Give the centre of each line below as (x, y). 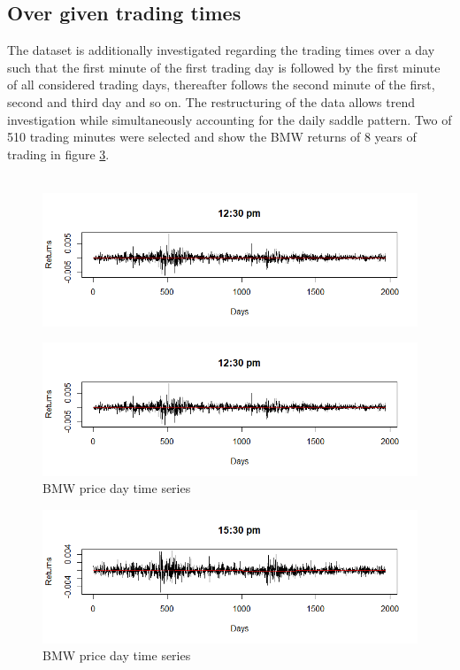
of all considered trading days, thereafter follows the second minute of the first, (221, 85)
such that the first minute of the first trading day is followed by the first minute (224, 67)
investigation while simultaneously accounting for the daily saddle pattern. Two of (230, 119)
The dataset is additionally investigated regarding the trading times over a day (221, 50)
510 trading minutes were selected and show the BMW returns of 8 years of (212, 137)
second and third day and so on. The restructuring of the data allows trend (211, 101)
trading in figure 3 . (58, 154)
